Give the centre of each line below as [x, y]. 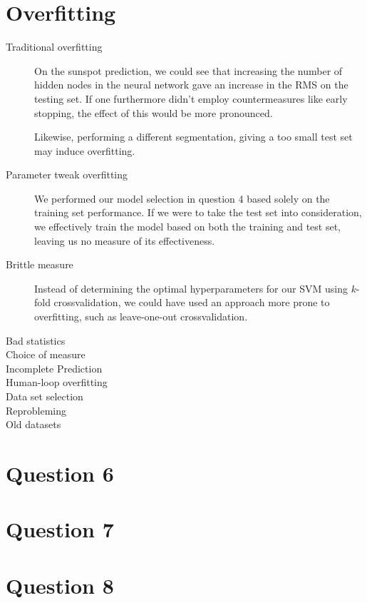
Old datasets [33, 424]
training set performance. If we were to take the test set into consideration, [198, 212]
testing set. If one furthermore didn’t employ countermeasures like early [191, 98]
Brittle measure [40, 264]
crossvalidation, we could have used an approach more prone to [192, 302]
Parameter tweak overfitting [67, 174]
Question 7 [60, 529]
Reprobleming [36, 410]
